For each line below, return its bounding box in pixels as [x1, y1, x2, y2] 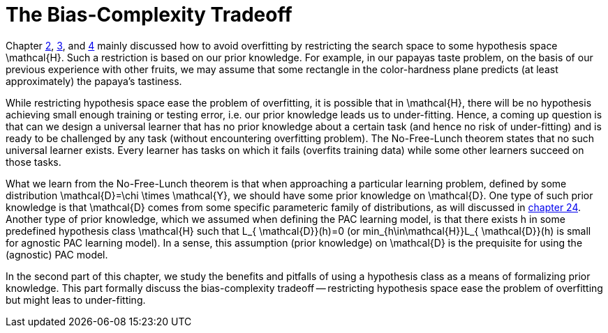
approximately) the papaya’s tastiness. [6, 75, 182, 87]
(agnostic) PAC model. [6, 248, 108, 261]
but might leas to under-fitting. [6, 293, 146, 306]
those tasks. [6, 155, 61, 168]
